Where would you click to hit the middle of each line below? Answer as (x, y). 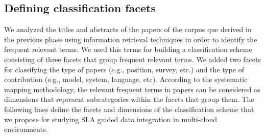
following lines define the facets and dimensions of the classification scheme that (129, 109)
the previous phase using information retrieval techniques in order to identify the (131, 39)
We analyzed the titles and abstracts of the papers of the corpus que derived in (128, 29)
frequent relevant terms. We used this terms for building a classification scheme (128, 49)
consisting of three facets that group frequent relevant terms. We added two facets (132, 59)
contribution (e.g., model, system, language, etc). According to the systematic (126, 79)
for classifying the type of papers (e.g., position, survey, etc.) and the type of (124, 69)
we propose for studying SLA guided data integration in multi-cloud (111, 119)
